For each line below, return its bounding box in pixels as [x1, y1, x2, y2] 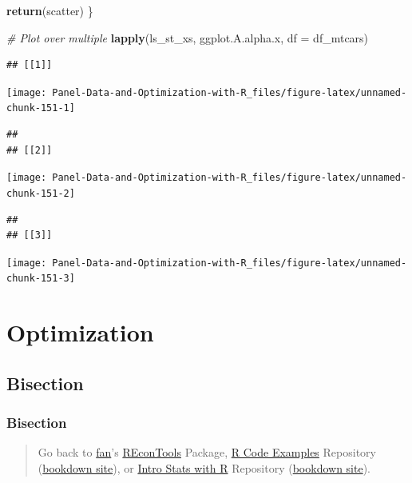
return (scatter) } [6, 2, 93, 18]
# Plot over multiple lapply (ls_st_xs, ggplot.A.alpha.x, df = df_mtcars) [6, 29, 369, 46]
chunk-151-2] [6, 187, 75, 199]
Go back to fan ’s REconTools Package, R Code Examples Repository [38, 444, 376, 461]
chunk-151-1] [6, 102, 75, 114]
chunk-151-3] [6, 273, 75, 285]
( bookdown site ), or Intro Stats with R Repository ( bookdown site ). [38, 460, 371, 477]
